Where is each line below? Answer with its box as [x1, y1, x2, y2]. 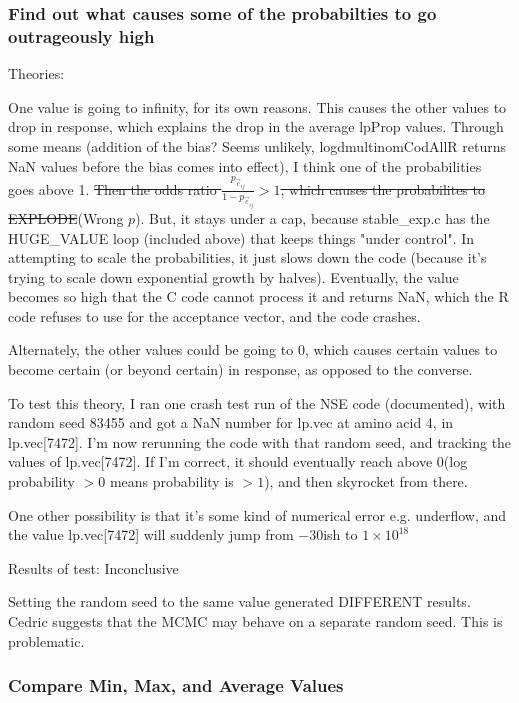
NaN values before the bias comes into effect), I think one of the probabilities [8, 155, 482, 176]
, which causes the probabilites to [280, 178, 485, 199]
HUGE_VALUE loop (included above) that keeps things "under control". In [8, 227, 475, 248]
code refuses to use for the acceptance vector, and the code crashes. [8, 305, 421, 326]
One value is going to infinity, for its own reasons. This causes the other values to [8, 96, 507, 117]
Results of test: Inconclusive [8, 557, 179, 578]
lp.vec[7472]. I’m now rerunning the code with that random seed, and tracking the [8, 431, 512, 452]
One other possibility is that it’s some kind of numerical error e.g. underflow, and [8, 504, 507, 525]
